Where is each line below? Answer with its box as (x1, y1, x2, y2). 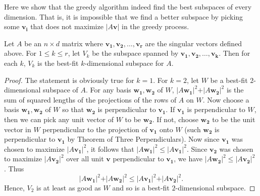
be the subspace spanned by (92, 48, 179, 58)
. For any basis (86, 84, 131, 95)
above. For (4, 48, 37, 58)
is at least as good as (36, 182, 101, 192)
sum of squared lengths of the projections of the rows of (4, 94, 177, 105)
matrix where (62, 38, 103, 48)
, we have (174, 153, 203, 164)
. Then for (219, 48, 250, 58)
